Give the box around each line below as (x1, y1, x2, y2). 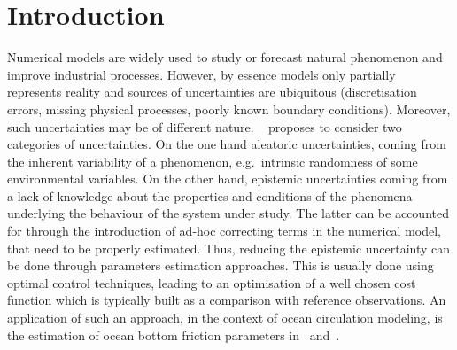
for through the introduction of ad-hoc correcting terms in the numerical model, (7, 222, 441, 240)
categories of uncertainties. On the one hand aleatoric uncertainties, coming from (7, 135, 446, 153)
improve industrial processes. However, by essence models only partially (7, 65, 396, 83)
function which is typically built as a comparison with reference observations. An (7, 291, 446, 309)
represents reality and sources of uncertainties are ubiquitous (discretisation (7, 82, 417, 101)
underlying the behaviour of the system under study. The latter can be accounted (7, 204, 449, 222)
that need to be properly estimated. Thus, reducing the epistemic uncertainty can (7, 238, 451, 257)
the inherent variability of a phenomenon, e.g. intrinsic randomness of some (7, 152, 418, 170)
